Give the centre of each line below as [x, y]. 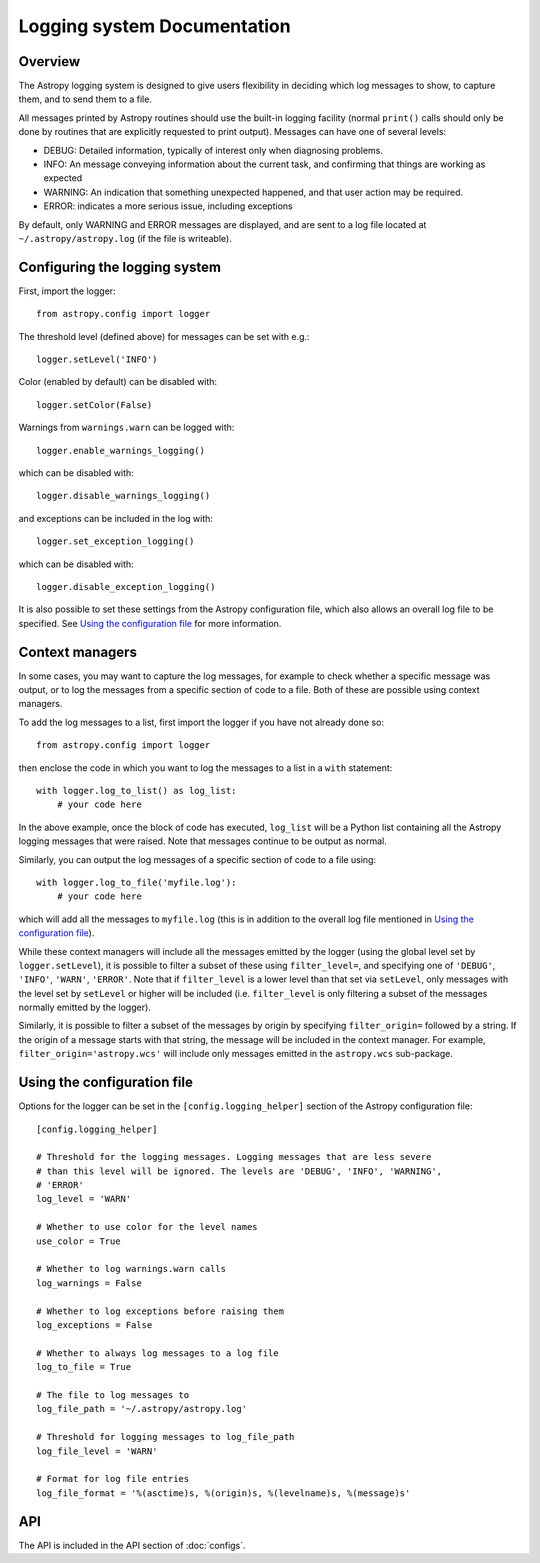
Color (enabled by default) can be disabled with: [118, 382]
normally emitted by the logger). [85, 1007]
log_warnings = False [89, 1283]
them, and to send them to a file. [85, 99]
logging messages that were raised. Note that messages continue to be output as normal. [202, 841]
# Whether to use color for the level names [147, 1227]
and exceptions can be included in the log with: [116, 518]
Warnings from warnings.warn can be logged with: [126, 427]
